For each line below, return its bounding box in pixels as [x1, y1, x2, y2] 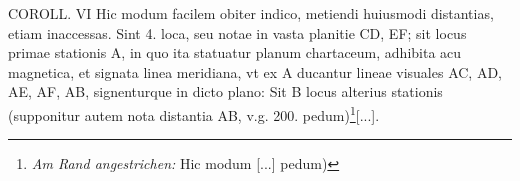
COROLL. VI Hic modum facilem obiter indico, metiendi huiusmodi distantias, [8, 3, 494, 23]
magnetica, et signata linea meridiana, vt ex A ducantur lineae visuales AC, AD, [8, 61, 502, 82]
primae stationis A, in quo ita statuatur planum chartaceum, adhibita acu [8, 42, 462, 63]
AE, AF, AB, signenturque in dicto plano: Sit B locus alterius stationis [8, 81, 443, 102]
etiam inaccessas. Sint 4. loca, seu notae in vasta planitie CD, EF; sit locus [8, 22, 467, 43]
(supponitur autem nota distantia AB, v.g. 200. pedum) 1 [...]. [8, 101, 380, 125]
